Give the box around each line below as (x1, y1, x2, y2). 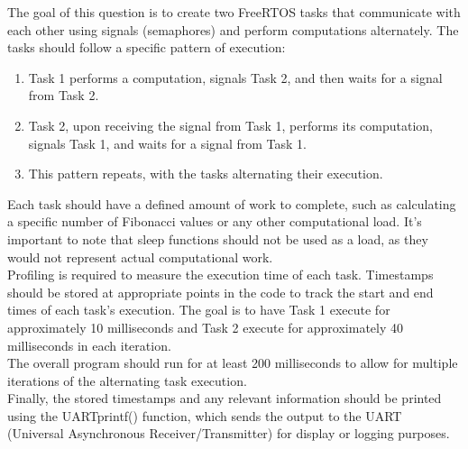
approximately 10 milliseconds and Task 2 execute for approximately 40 (7, 317, 404, 336)
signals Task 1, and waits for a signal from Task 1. (28, 133, 307, 152)
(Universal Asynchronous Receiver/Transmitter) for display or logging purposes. (7, 424, 450, 443)
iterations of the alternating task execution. (7, 371, 247, 389)
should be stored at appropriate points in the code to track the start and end (7, 282, 434, 301)
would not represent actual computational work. (7, 247, 273, 266)
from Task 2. (28, 86, 99, 105)
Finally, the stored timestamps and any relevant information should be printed (7, 389, 442, 408)
